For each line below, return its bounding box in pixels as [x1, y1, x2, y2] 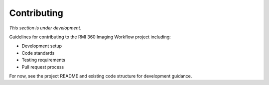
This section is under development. [9, 25, 82, 31]
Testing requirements [21, 57, 66, 63]
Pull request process [21, 64, 64, 70]
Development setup [21, 43, 62, 49]
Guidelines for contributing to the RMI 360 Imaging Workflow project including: [9, 34, 171, 40]
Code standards [21, 50, 55, 56]
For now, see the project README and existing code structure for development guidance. [9, 73, 192, 79]
